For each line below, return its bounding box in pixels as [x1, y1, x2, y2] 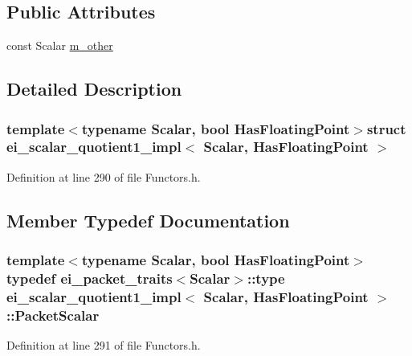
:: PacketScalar [6, 305, 100, 325]
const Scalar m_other [6, 37, 113, 54]
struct [366, 118, 406, 138]
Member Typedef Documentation [6, 207, 290, 232]
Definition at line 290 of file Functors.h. [6, 168, 201, 185]
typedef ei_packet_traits [6, 268, 173, 288]
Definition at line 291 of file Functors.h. [6, 337, 201, 354]
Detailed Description [6, 76, 182, 101]
